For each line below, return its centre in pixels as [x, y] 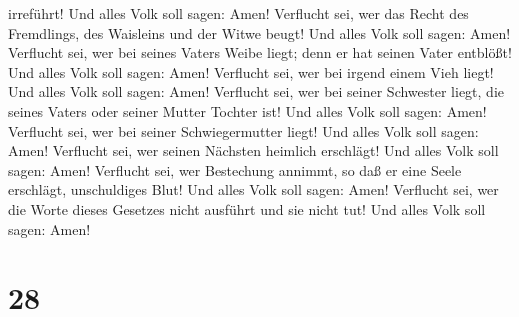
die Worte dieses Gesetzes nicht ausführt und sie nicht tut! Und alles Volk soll [247, 208]
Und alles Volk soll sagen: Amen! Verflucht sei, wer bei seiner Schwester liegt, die [256, 91]
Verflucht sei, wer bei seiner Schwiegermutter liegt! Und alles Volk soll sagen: [243, 130]
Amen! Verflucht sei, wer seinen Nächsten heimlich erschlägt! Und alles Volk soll [253, 150]
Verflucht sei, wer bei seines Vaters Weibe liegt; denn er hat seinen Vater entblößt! [260, 52]
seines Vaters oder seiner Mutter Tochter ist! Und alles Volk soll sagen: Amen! [247, 110]
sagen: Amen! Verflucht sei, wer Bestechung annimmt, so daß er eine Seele [235, 169]
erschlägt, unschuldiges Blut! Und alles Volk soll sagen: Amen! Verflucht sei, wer [253, 189]
